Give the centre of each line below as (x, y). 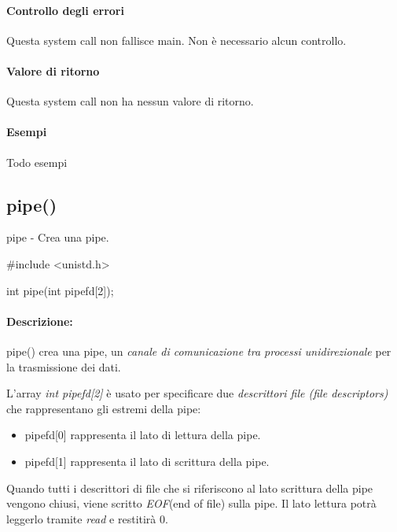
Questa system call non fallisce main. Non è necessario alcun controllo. (176, 40)
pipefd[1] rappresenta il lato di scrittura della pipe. (147, 461)
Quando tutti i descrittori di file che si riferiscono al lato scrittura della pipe (190, 488)
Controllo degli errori (65, 10)
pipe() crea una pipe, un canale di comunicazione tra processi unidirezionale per (199, 351)
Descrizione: (40, 321)
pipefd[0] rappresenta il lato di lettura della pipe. (143, 435)
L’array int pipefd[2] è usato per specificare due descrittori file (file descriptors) (197, 393)
